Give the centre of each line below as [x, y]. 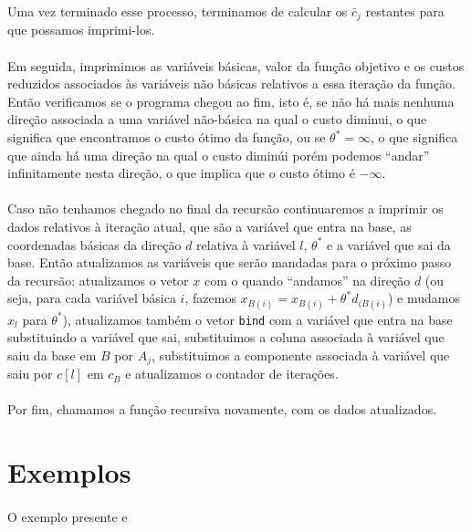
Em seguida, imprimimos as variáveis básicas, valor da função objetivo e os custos [236, 65]
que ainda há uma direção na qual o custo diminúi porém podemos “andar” [219, 155]
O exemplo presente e [68, 516]
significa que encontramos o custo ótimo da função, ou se [167, 137]
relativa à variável [246, 244]
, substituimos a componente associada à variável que [301, 355]
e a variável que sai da [389, 244]
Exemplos [69, 472]
